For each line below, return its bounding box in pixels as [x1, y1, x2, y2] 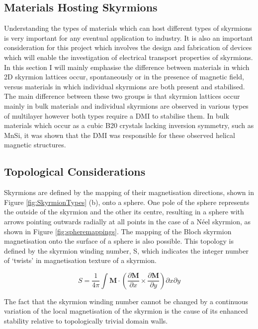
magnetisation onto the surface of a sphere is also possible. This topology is [4, 236, 234, 246]
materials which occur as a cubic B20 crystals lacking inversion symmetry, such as [4, 120, 254, 131]
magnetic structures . [4, 139, 66, 150]
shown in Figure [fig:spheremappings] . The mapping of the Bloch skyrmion [4, 226, 232, 236]
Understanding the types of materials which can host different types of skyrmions [4, 23, 252, 33]
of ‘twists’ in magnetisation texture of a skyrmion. [4, 255, 157, 265]
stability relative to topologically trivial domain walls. [4, 316, 168, 326]
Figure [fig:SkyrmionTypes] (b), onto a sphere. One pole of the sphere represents [4, 197, 250, 207]
